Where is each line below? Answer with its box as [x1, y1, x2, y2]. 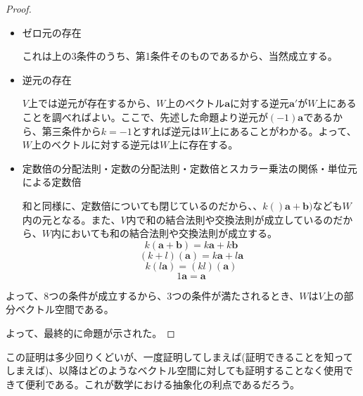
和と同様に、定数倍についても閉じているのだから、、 [22, 198, 263, 212]
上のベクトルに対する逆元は [32, 137, 160, 152]
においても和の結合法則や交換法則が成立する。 [61, 226, 277, 241]
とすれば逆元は [132, 123, 201, 138]
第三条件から [42, 123, 101, 138]
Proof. [6, 1, 32, 15]
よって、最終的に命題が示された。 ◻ [6, 325, 175, 340]
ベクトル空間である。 [15, 302, 114, 317]
